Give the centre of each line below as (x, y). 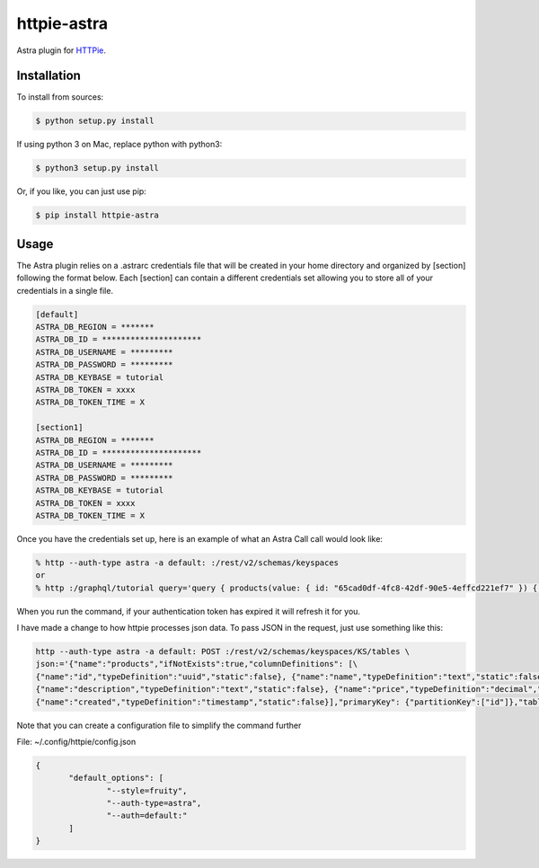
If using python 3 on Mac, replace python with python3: (119, 145)
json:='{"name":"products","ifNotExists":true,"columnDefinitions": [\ (197, 664)
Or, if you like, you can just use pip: (82, 191)
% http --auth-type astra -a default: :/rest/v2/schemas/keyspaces (187, 562)
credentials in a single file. (65, 290)
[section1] (59, 428)
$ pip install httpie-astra (97, 215)
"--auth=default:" (147, 816)
